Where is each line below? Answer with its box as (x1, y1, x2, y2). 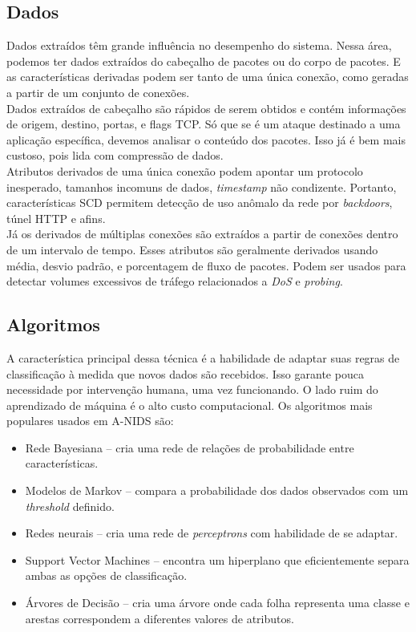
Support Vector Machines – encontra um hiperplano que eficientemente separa (25, 551, 410, 568)
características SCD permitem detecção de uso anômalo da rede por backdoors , (6, 194, 393, 211)
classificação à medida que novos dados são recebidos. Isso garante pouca (6, 365, 364, 382)
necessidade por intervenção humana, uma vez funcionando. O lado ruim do (6, 381, 378, 398)
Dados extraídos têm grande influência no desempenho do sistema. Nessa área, (6, 37, 392, 54)
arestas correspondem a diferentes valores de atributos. (25, 610, 294, 626)
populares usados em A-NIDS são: (6, 412, 174, 429)
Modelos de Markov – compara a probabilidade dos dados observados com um (25, 482, 409, 499)
